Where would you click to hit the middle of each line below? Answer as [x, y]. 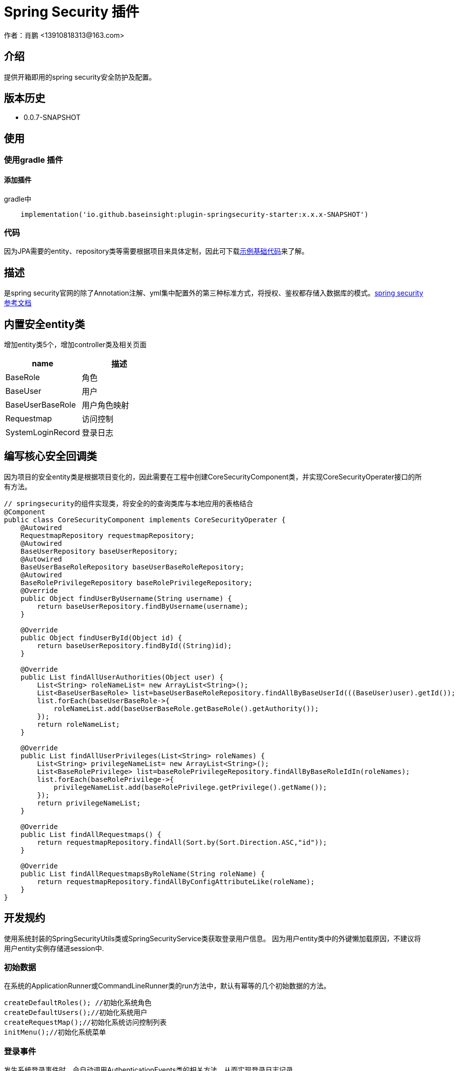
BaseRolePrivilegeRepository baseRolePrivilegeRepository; [136, 582]
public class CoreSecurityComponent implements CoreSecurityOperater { [145, 520]
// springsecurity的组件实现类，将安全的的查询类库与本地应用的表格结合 [129, 503]
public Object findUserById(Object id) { [101, 638]
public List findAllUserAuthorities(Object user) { [122, 677]
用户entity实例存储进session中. [54, 948]
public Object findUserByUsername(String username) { [126, 598]
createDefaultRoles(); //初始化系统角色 [78, 1003]
